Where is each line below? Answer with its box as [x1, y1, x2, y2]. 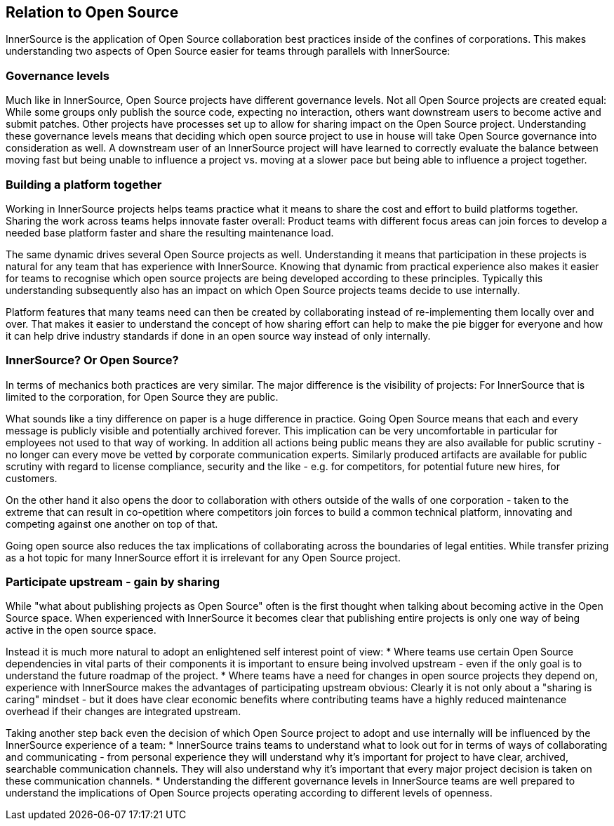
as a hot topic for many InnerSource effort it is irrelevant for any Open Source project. [6, 551, 401, 564]
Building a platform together [6, 177, 162, 192]
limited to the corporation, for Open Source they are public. [6, 390, 279, 403]
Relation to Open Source [6, 4, 179, 21]
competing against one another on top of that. [6, 517, 218, 530]
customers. [6, 472, 58, 484]
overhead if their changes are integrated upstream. [6, 705, 241, 718]
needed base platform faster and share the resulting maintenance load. [6, 226, 334, 239]
